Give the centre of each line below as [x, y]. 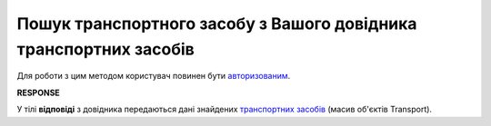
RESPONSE [39, 92]
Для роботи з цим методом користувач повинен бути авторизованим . [154, 76]
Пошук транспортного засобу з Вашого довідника [217, 24]
